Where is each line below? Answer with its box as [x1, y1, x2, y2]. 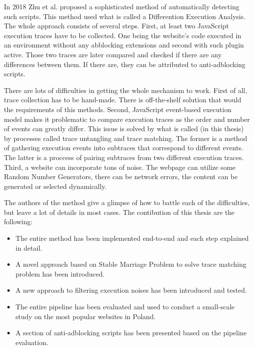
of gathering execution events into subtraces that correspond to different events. [4, 142, 244, 153]
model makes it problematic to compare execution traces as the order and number [4, 114, 250, 124]
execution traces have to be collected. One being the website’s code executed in [4, 30, 242, 40]
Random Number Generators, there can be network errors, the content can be [4, 171, 238, 182]
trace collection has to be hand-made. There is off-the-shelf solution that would [4, 94, 241, 105]
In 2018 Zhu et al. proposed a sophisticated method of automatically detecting [4, 1, 239, 11]
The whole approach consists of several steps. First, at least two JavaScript [4, 21, 229, 31]
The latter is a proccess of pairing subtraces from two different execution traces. [4, 152, 244, 162]
